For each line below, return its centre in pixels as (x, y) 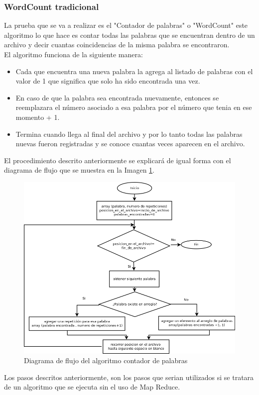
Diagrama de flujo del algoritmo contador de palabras (106, 360)
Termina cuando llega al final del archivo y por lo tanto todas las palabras (129, 134)
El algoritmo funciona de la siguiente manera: (73, 54)
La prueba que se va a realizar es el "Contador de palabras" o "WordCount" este (126, 25)
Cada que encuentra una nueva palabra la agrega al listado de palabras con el (134, 71)
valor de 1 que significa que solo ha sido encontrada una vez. (108, 81)
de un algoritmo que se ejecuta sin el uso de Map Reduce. (92, 387)
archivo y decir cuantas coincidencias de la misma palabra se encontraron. (117, 45)
